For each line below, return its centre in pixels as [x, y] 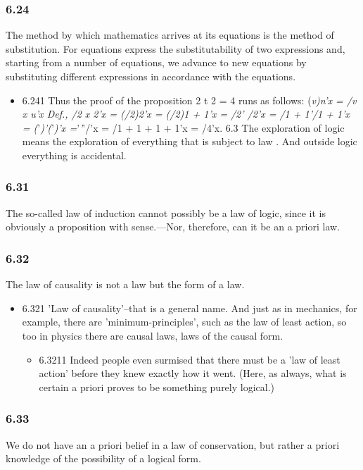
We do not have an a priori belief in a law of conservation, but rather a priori [173, 444]
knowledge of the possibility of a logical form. [103, 458]
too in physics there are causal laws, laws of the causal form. [153, 335]
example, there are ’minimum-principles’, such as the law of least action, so [184, 322]
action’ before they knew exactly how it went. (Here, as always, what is [193, 373]
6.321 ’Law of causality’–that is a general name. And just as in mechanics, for [190, 308]
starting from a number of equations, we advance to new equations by [156, 62]
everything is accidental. [74, 155]
